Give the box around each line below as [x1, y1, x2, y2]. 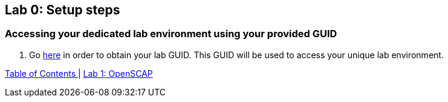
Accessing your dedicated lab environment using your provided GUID [5, 28, 337, 40]
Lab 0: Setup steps [5, 2, 120, 17]
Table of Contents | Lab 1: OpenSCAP [5, 68, 153, 79]
